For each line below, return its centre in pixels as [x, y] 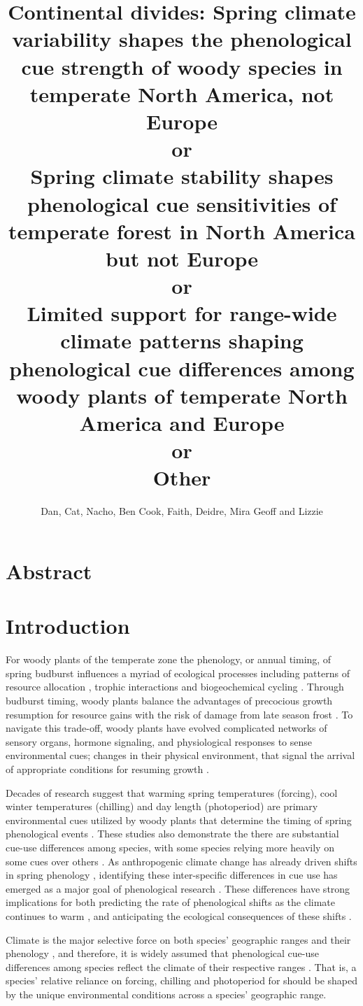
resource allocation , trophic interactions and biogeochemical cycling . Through [175, 687]
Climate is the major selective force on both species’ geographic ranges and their [178, 939]
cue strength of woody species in [182, 66]
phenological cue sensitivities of [182, 203]
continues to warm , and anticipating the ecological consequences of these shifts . [179, 915]
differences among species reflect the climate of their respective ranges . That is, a [181, 966]
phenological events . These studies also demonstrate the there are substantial [172, 834]
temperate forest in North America [182, 231]
